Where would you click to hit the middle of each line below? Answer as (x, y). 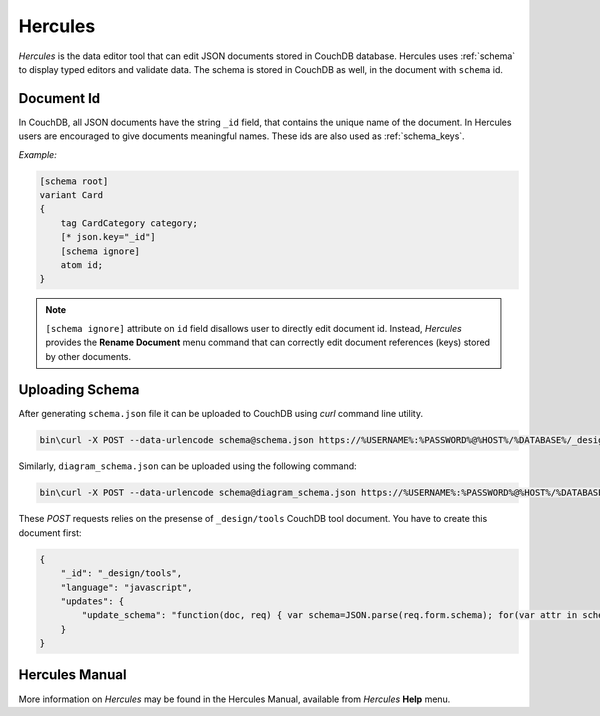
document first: (50, 532)
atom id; (82, 264)
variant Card (71, 195)
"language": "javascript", (127, 587)
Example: (37, 154)
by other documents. (88, 356)
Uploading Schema (79, 390)
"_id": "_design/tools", (121, 573)
